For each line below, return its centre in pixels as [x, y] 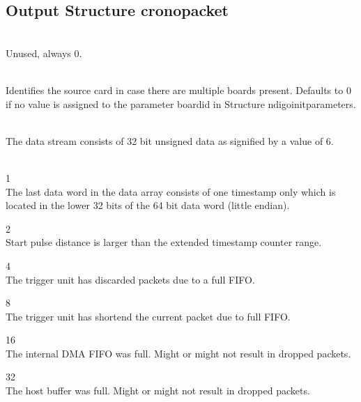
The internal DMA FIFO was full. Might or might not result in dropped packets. [178, 353]
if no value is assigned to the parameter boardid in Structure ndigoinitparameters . [181, 103]
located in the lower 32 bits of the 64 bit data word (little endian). [148, 205]
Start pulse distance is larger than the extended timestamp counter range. [164, 242]
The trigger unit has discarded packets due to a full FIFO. [130, 279]
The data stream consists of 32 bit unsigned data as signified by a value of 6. [170, 140]
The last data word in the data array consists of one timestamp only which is [171, 191]
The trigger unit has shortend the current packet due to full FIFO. [148, 316]
